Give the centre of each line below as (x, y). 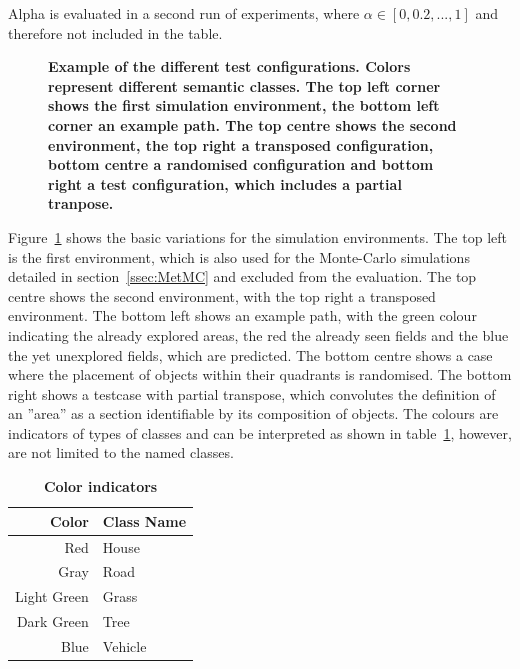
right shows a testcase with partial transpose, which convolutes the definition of (252, 393)
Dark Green (52, 621)
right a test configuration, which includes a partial (225, 183)
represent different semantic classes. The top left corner (244, 85)
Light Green (52, 596)
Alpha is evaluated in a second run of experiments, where (184, 13)
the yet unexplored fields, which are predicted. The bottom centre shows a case (250, 354)
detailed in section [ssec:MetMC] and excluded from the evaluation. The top (242, 276)
